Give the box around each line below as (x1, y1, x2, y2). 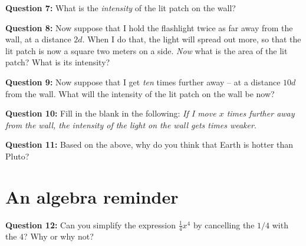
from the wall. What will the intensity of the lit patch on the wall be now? (5, 87, 275, 99)
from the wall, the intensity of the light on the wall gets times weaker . (5, 118, 256, 131)
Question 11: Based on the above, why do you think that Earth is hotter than (5, 138, 294, 151)
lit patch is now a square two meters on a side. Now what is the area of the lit (5, 44, 288, 56)
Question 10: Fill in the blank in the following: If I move (5, 107, 216, 119)
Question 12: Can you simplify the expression (5, 218, 176, 231)
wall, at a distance (5, 33, 71, 45)
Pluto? (5, 149, 29, 162)
